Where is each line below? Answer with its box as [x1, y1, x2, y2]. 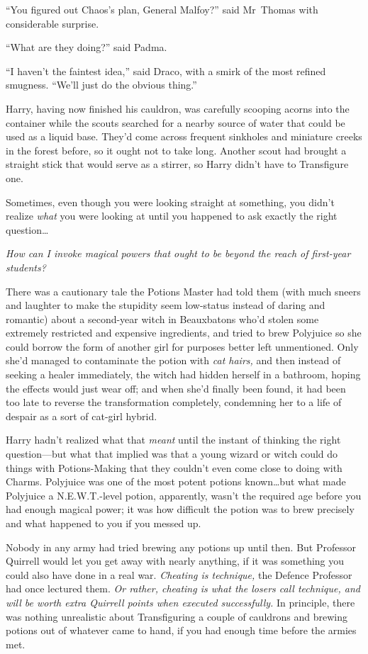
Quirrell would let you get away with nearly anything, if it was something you [6, 553, 345, 568]
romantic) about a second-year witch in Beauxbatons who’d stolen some [6, 311, 319, 326]
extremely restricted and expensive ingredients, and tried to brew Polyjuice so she [6, 325, 362, 340]
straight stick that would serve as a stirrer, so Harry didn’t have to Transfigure [6, 157, 349, 171]
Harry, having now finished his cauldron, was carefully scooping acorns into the [6, 101, 350, 115]
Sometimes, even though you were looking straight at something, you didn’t [6, 194, 335, 209]
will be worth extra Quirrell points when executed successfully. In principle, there [6, 594, 355, 609]
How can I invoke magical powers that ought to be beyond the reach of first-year [6, 246, 351, 261]
